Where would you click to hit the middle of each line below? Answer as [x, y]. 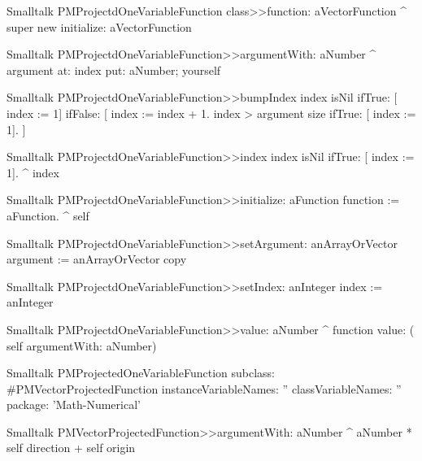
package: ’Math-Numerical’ [74, 404]
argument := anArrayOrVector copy [97, 259]
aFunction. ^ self [48, 215]
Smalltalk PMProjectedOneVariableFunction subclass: [141, 373]
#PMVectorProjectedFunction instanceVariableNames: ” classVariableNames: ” [204, 388]
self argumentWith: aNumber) [82, 345]
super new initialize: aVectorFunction [99, 26]
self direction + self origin [71, 448]
